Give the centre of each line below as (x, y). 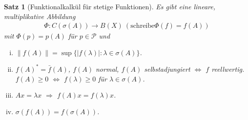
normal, (107, 69)
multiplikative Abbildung (40, 16)
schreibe (143, 26)
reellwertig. (228, 69)
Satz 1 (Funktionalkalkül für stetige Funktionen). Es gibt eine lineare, (110, 6)
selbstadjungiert (167, 69)
